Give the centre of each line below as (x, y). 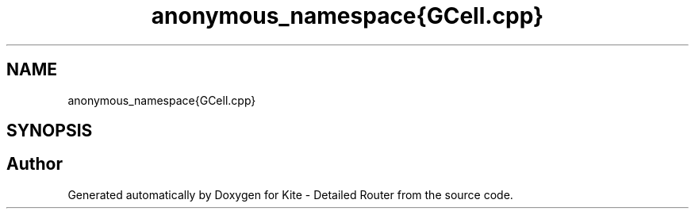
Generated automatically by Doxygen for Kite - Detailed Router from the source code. (290, 194)
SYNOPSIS (50, 131)
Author (35, 164)
